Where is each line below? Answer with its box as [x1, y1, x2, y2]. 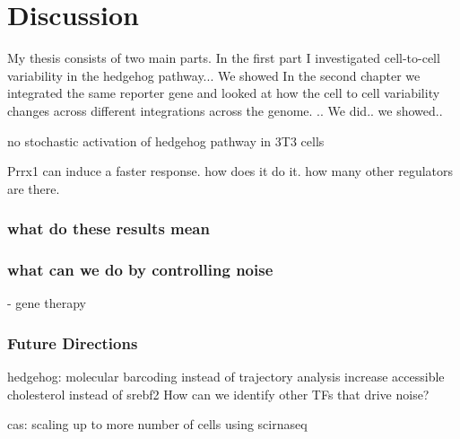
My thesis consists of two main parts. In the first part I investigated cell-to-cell [7, 48, 440, 67]
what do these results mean [7, 217, 210, 240]
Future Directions [7, 331, 138, 354]
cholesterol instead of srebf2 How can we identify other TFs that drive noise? [7, 384, 430, 403]
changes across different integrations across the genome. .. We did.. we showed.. [7, 101, 443, 119]
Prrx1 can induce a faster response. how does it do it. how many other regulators [7, 162, 454, 180]
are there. [7, 179, 60, 198]
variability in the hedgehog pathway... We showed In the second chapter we [7, 66, 421, 84]
